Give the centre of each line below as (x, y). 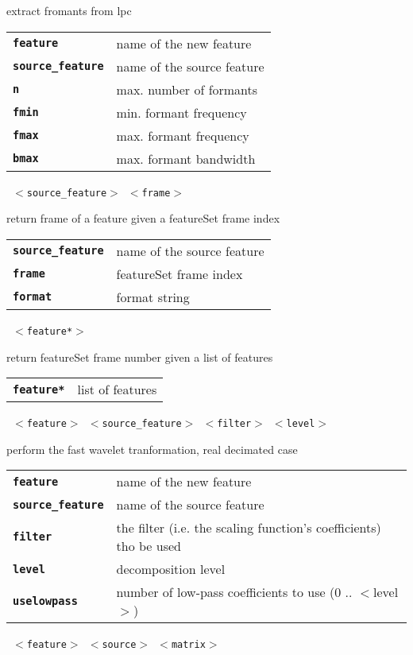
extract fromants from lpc (69, 10)
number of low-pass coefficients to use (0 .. (234, 592)
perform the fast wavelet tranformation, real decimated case (152, 449)
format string (153, 296)
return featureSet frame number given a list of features (140, 357)
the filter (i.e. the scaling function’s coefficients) (249, 528)
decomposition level (171, 569)
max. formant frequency (183, 135)
